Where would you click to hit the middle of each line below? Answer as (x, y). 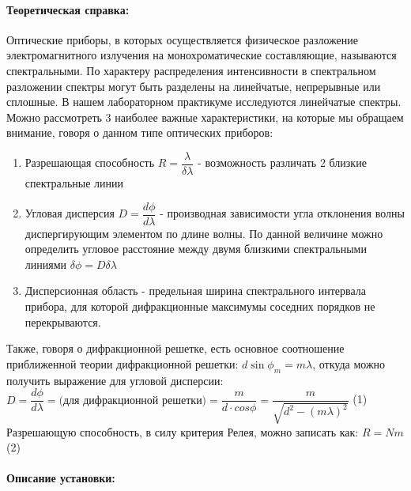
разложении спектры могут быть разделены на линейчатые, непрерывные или (194, 86)
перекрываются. (63, 321)
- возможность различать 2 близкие (282, 162)
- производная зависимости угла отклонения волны (282, 213)
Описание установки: (61, 478)
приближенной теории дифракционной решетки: (123, 363)
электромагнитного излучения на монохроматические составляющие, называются (202, 55)
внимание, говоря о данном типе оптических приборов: (140, 132)
